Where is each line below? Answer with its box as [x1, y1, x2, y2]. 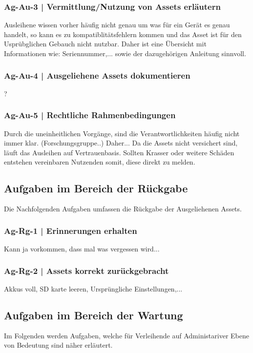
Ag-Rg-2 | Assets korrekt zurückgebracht [4, 264, 169, 276]
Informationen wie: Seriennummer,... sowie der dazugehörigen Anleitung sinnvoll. [4, 48, 246, 58]
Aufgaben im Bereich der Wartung [4, 307, 183, 322]
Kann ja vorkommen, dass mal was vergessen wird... [4, 244, 160, 254]
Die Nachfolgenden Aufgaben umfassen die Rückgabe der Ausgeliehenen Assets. [4, 204, 242, 214]
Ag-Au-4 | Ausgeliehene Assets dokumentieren [4, 69, 190, 81]
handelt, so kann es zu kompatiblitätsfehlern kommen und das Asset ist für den [4, 29, 242, 39]
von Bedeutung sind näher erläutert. [4, 340, 113, 350]
